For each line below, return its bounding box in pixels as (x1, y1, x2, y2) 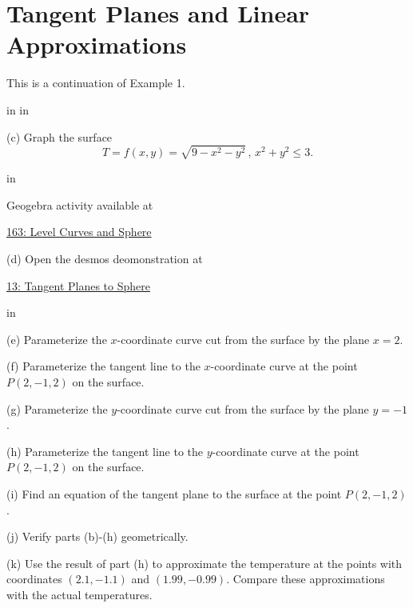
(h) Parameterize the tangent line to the (6, 442, 204, 459)
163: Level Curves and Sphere (6, 223, 152, 240)
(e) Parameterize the (6, 330, 107, 347)
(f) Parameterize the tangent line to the (6, 358, 201, 374)
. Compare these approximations (226, 570, 385, 587)
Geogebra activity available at (6, 196, 153, 213)
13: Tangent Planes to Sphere (6, 277, 150, 294)
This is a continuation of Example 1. (6, 74, 185, 91)
